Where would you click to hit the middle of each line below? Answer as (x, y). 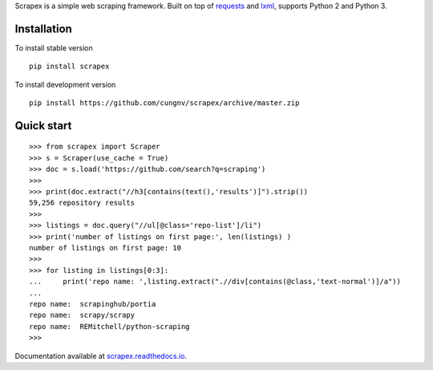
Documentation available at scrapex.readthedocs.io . (101, 356)
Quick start (43, 126)
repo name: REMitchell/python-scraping (109, 326)
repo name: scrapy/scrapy (82, 315)
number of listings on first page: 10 (105, 248)
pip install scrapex (69, 67)
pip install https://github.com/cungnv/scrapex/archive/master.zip (164, 103)
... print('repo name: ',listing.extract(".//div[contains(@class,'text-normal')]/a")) (215, 282)
